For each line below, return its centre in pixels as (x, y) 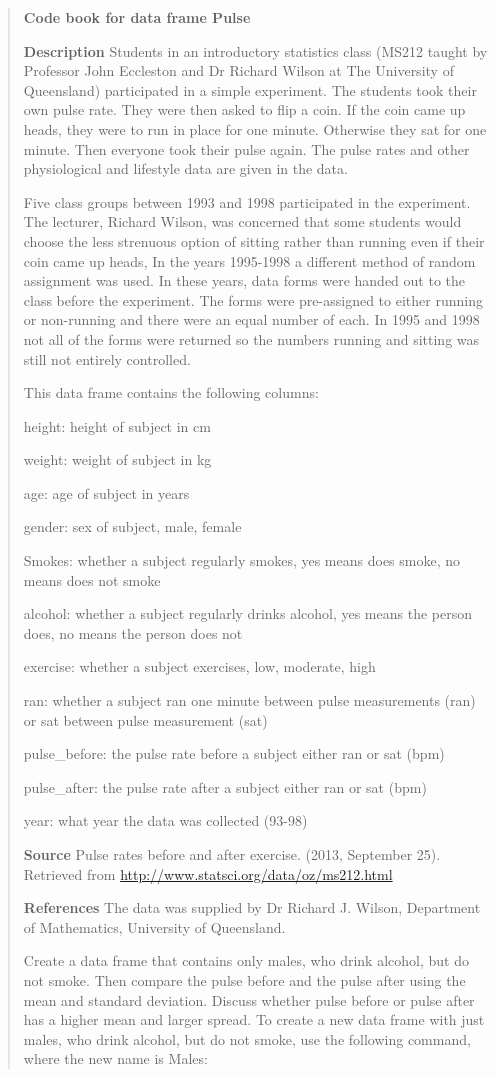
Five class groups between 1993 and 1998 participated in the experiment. (247, 201)
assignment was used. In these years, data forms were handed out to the (244, 280)
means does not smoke (92, 579)
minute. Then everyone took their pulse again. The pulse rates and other (246, 148)
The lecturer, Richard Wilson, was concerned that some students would (242, 221)
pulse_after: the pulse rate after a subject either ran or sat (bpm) (225, 786)
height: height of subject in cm (117, 425)
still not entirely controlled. (107, 358)
